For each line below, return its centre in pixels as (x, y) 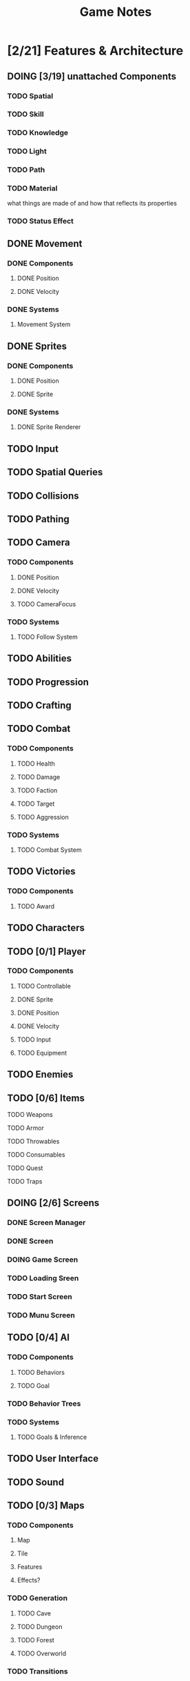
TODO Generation (37, 1598)
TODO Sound (35, 1482)
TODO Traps (25, 1182)
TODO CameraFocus (46, 604)
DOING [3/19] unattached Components (92, 76)
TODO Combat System (49, 850)
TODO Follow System (47, 637)
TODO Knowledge (38, 133)
